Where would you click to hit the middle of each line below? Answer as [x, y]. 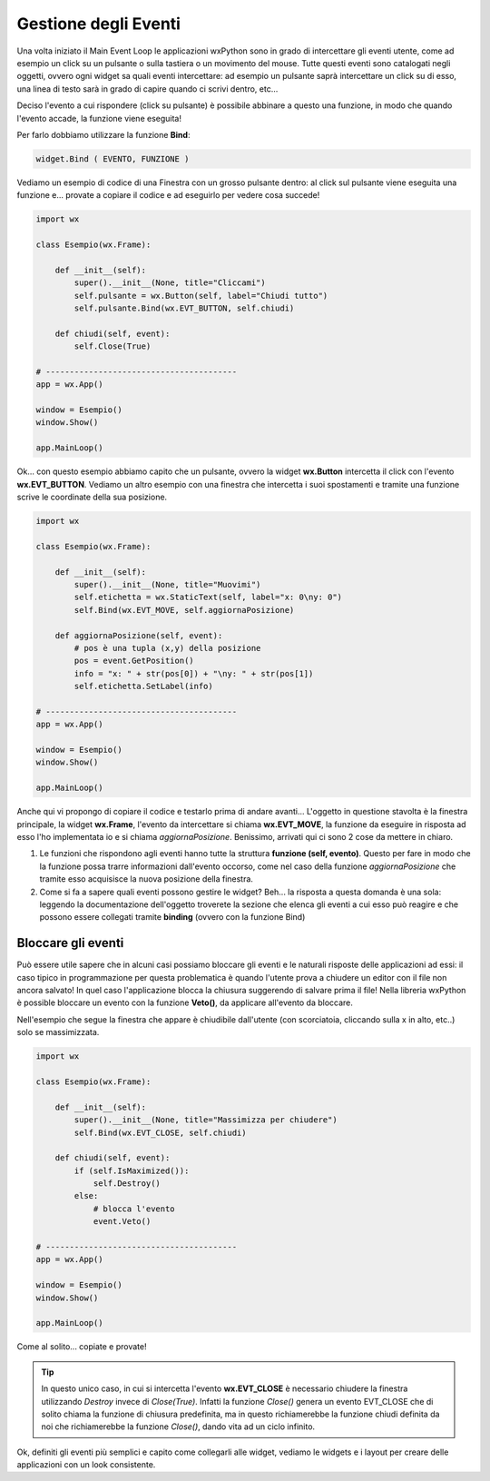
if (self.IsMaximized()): [132, 1170]
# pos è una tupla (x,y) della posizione [167, 648]
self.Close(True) [113, 346]
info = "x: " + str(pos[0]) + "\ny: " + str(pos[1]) [194, 673]
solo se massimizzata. [58, 1032]
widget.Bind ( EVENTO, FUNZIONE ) [113, 158]
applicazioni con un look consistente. [86, 1465]
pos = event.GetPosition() [134, 661]
